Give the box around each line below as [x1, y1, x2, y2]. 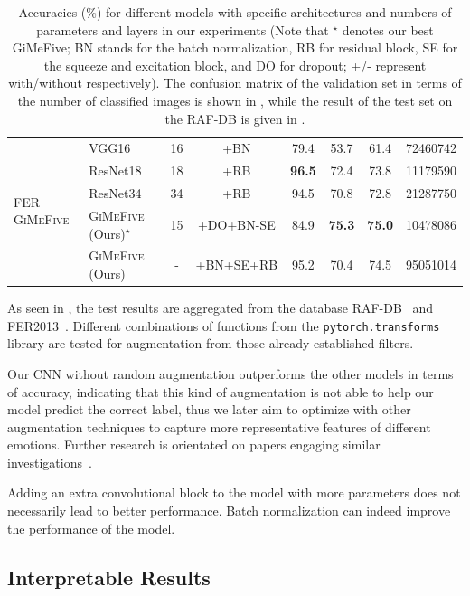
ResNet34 [89, 184, 142, 203]
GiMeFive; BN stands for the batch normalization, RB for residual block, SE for [12, 38, 458, 57]
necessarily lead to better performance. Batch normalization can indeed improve [7, 501, 451, 520]
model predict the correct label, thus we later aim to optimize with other [7, 400, 411, 419]
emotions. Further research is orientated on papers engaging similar [7, 435, 381, 454]
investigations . [7, 452, 92, 471]
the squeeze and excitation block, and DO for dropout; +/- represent [43, 55, 427, 74]
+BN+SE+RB [195, 255, 278, 274]
